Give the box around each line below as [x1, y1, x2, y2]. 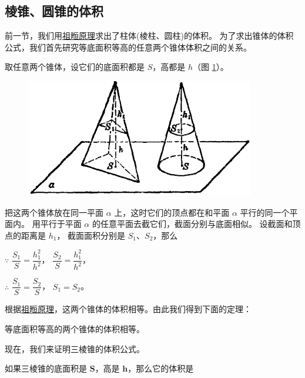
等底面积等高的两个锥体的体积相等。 [5, 322, 145, 334]
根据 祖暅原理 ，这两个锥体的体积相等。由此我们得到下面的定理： [5, 303, 252, 315]
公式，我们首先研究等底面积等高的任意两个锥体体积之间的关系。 [5, 41, 252, 53]
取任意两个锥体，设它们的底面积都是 [5, 61, 145, 73]
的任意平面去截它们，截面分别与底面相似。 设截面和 [92, 218, 293, 230]
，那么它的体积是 [128, 362, 194, 374]
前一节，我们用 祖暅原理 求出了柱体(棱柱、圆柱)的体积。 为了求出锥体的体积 [5, 29, 294, 42]
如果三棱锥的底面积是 [5, 362, 87, 374]
